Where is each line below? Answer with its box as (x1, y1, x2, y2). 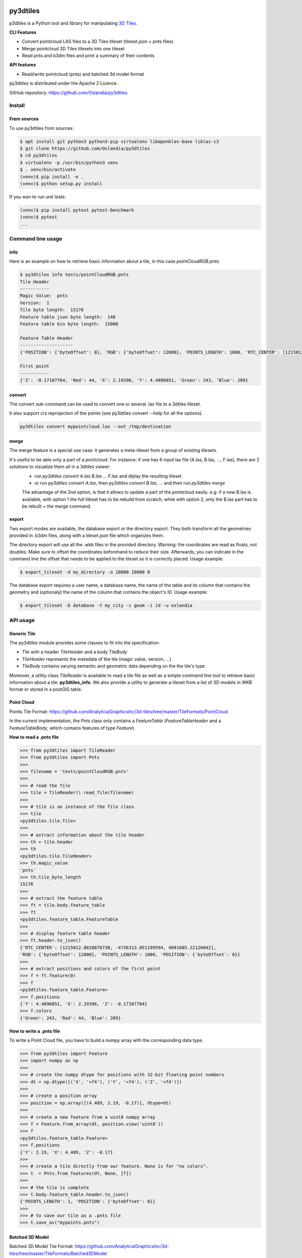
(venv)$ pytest (20, 214, 57, 220)
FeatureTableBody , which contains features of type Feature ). (9, 725, 136, 731)
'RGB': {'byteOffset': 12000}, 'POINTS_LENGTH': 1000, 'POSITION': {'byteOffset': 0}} (20, 952, 241, 958)
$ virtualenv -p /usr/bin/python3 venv (20, 160, 118, 166)
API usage (9, 616, 35, 623)
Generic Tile (9, 631, 36, 637)
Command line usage (9, 235, 62, 243)
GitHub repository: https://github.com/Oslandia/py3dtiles (9, 90, 128, 96)
